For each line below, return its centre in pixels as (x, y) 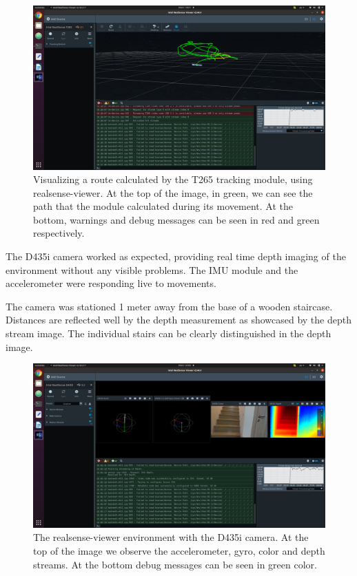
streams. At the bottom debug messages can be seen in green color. (175, 564)
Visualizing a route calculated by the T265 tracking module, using (173, 179)
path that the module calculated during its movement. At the (163, 206)
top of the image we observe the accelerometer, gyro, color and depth (179, 550)
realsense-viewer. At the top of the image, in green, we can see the (173, 192)
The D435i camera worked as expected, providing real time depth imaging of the (176, 256)
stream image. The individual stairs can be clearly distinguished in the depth (169, 333)
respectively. (59, 233)
